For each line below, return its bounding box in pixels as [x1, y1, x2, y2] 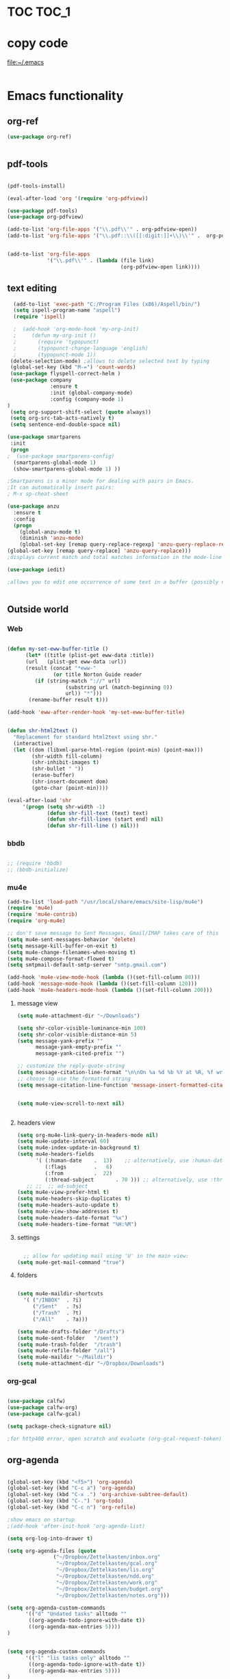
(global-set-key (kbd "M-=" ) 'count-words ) [10, 364, 136, 371]
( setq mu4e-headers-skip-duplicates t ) [16, 1195, 131, 1202]
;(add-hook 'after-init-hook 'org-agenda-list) [7, 1522, 146, 1530]
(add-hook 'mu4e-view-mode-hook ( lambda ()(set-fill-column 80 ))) [7, 974, 201, 981]
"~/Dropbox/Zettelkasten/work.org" [55, 1579, 157, 1586]
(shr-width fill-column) [31, 753, 103, 760]
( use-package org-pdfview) [7, 214, 84, 221]
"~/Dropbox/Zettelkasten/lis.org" [55, 1567, 155, 1574]
